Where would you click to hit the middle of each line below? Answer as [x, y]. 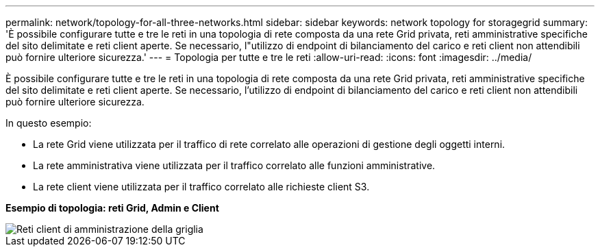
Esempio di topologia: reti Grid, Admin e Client [112, 208]
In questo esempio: [49, 123]
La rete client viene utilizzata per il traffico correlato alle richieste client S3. [201, 187]
